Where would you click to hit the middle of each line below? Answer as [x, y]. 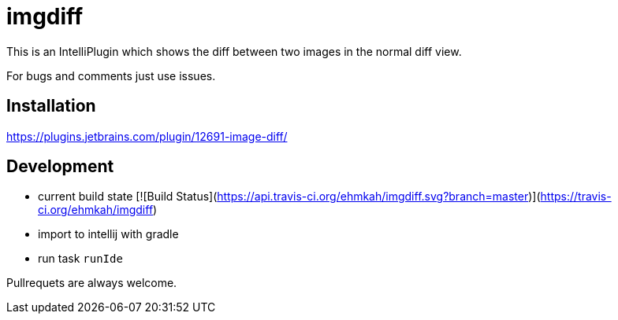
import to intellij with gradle [108, 234]
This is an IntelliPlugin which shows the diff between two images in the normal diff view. [234, 51]
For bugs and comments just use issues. [111, 75]
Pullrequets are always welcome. [92, 283]
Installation [51, 106]
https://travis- [576, 197]
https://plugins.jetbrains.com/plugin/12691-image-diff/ [147, 136]
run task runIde [80, 259]
